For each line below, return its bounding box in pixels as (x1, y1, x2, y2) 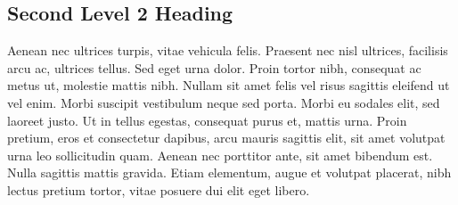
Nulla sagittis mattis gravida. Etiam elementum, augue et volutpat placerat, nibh (7, 163, 452, 182)
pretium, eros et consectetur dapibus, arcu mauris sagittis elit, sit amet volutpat (7, 128, 446, 147)
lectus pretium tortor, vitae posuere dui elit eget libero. (7, 180, 310, 199)
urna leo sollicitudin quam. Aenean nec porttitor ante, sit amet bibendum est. (7, 145, 433, 164)
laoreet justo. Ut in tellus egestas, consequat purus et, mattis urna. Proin (7, 111, 407, 129)
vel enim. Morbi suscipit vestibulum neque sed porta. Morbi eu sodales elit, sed (7, 93, 440, 111)
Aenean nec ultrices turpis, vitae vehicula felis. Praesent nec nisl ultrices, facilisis (7, 41, 448, 60)
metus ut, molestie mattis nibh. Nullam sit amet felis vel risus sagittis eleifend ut (7, 76, 450, 94)
